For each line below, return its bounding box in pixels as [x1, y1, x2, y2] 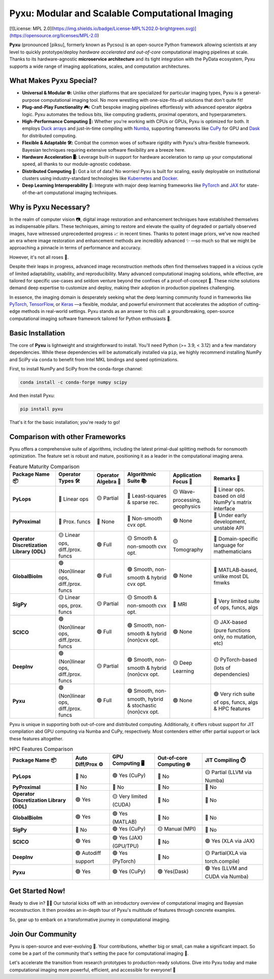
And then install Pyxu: [9, 392, 55, 398]
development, [213, 518, 247, 525]
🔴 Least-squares [127, 492, 167, 499]
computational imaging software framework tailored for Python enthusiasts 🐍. [9, 315, 172, 322]
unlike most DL [213, 573, 250, 580]
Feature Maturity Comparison [9, 463, 80, 470]
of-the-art [22, 189, 43, 195]
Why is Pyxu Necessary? [9, 203, 90, 211]
